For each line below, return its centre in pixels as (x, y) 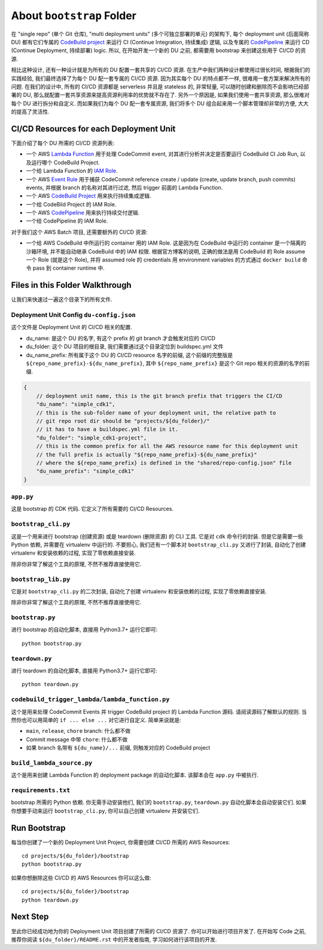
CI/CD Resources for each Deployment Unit (93, 129)
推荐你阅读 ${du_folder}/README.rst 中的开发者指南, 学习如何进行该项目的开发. (114, 939)
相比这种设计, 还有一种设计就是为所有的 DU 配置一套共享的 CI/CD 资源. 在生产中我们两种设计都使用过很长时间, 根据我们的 (161, 70)
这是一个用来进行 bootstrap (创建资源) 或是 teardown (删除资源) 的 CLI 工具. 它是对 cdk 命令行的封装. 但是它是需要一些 (157, 536)
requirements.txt (41, 790)
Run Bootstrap (38, 828)
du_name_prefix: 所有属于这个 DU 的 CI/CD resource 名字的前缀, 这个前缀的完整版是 (129, 355)
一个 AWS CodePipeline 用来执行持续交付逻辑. (83, 213)
